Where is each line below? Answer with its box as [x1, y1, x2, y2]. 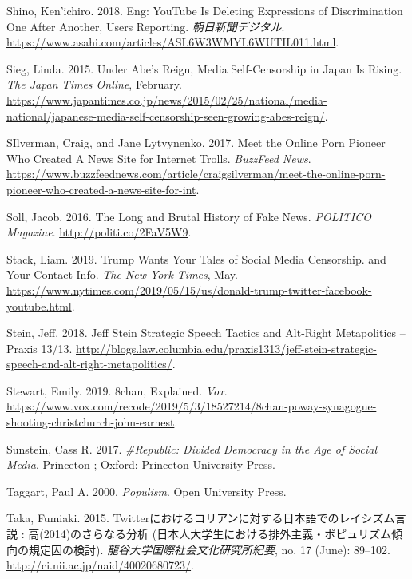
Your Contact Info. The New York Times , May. [6, 266, 238, 283]
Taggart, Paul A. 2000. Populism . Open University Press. [6, 482, 287, 499]
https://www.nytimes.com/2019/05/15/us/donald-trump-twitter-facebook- [6, 281, 372, 298]
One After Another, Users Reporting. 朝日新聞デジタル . [6, 18, 285, 34]
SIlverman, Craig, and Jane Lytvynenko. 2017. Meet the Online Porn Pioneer [6, 134, 386, 151]
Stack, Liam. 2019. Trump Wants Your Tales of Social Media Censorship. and [6, 250, 386, 267]
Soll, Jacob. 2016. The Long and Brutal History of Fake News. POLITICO [6, 208, 372, 224]
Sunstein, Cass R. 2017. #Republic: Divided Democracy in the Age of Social [6, 440, 377, 457]
